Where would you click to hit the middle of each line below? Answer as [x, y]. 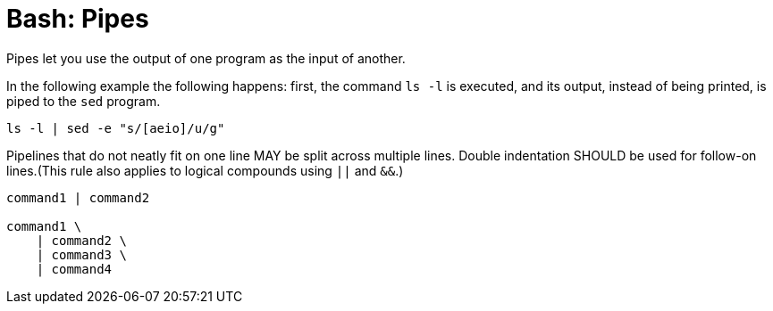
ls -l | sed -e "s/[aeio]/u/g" [116, 128]
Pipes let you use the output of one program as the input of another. [206, 58]
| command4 [74, 269]
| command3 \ [81, 254]
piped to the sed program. [84, 101]
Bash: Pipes [78, 19]
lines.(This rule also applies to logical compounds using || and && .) [205, 170]
